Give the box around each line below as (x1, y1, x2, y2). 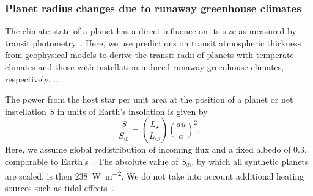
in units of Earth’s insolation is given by (57, 104, 208, 117)
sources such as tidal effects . (5, 181, 114, 194)
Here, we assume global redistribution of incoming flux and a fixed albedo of (5, 143, 291, 156)
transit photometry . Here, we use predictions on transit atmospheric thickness (5, 36, 301, 49)
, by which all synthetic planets (191, 154, 309, 167)
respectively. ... (5, 72, 61, 85)
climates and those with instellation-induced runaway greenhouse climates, (5, 60, 284, 73)
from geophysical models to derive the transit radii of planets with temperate (5, 48, 294, 61)
